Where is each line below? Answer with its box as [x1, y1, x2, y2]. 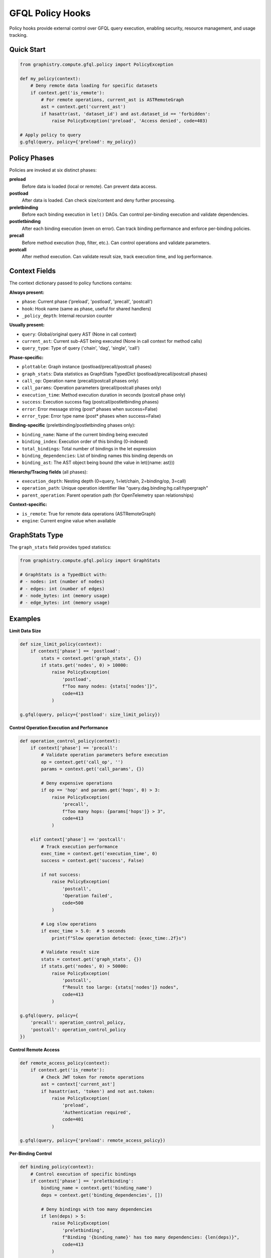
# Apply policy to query [20, 132, 81, 138]
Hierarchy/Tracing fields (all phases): [9, 468, 88, 475]
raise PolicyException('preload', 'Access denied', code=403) [51, 118, 208, 124]
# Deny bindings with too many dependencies [41, 1206, 153, 1212]
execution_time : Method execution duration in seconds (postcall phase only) [22, 391, 186, 398]
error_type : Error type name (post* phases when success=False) [22, 413, 161, 419]
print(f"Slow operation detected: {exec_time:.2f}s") [51, 935, 187, 941]
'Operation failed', [62, 893, 113, 899]
